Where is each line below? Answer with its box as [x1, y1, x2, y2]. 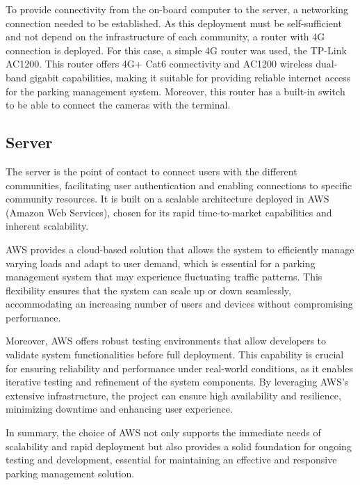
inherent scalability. [6, 218, 89, 233]
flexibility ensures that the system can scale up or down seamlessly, [6, 283, 291, 297]
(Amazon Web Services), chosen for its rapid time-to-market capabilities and [6, 205, 332, 219]
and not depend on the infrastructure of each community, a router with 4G [6, 29, 325, 44]
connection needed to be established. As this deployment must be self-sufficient [6, 15, 342, 30]
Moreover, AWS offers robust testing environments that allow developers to [6, 333, 327, 348]
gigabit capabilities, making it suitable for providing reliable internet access [30, 70, 351, 84]
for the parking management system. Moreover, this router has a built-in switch [6, 84, 345, 98]
